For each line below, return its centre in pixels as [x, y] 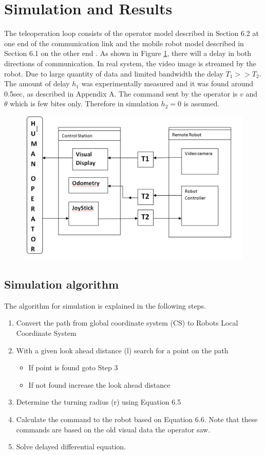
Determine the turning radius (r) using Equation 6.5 [99, 402]
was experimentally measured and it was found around [167, 83]
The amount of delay [37, 83]
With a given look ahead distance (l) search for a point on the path [122, 350]
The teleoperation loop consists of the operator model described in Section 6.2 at [131, 33]
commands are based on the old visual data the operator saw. [113, 429]
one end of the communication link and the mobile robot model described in [124, 43]
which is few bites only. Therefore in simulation [84, 103]
